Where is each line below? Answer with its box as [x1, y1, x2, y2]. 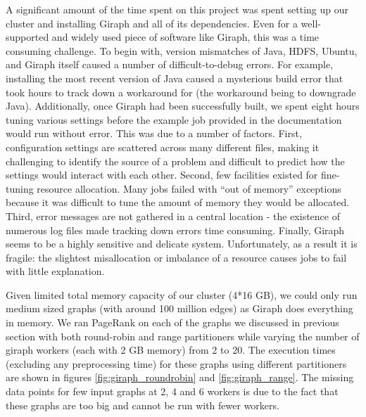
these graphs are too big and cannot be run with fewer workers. [6, 397, 279, 412]
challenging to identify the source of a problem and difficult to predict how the [6, 153, 345, 168]
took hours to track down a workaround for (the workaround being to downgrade [6, 84, 356, 99]
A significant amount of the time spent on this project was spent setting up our [6, 2, 349, 16]
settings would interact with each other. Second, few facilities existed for [6, 167, 318, 182]
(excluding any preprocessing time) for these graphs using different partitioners [6, 356, 347, 371]
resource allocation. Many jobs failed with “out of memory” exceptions [37, 181, 341, 195]
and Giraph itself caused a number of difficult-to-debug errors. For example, [6, 57, 334, 72]
